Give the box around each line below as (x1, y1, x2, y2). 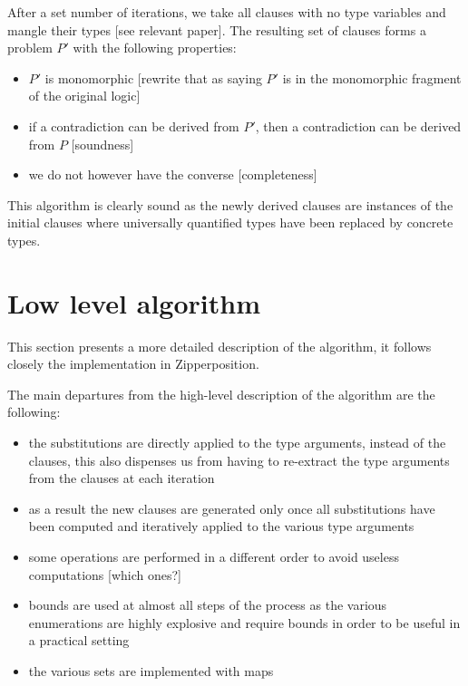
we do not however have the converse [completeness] (28, 165, 317, 184)
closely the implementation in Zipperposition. (7, 354, 259, 373)
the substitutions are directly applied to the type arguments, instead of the (28, 433, 446, 452)
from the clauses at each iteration (28, 469, 215, 488)
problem (7, 38, 53, 57)
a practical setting (28, 631, 130, 650)
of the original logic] (28, 86, 141, 105)
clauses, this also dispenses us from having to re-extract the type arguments (28, 450, 450, 469)
